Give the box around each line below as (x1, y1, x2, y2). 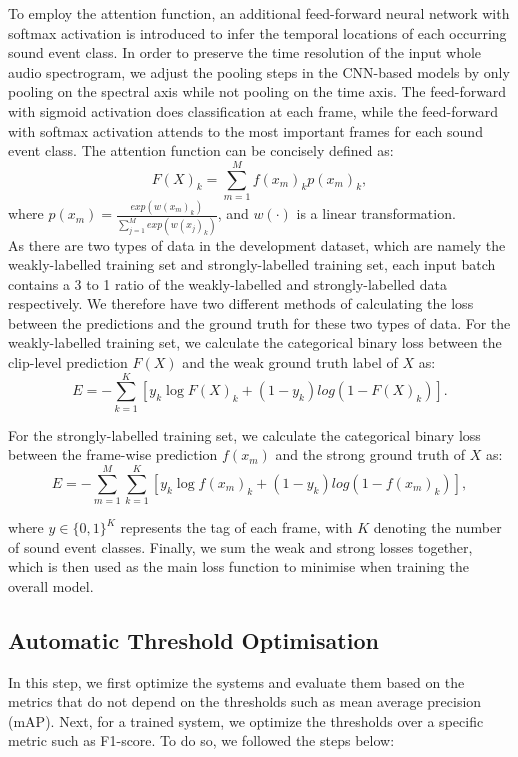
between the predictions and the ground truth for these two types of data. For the (8, 312, 511, 333)
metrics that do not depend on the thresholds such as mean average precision (8, 691, 482, 712)
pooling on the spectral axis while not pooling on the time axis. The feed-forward (8, 81, 507, 102)
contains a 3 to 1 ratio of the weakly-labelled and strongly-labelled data (8, 273, 447, 294)
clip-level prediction (8, 352, 128, 373)
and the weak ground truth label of (182, 352, 398, 373)
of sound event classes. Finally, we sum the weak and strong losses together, (8, 536, 473, 557)
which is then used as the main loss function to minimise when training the (8, 556, 469, 577)
